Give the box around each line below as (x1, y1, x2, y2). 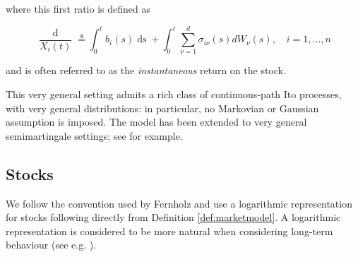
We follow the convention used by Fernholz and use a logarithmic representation (6, 196, 352, 210)
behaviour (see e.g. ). (6, 237, 97, 252)
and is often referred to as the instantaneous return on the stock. (6, 63, 286, 78)
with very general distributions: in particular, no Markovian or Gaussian (6, 100, 319, 115)
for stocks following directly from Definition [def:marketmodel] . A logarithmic (6, 210, 341, 225)
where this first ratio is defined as (6, 1, 150, 16)
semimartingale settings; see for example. (6, 128, 183, 143)
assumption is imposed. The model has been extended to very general (6, 114, 307, 129)
